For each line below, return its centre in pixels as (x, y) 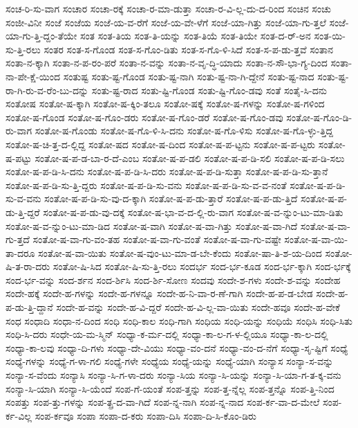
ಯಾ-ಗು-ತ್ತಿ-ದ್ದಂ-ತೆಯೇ (41, 36)
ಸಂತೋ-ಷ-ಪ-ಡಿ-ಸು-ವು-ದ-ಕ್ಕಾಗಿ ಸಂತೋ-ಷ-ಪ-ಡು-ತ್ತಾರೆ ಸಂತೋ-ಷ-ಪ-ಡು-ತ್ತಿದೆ (171, 198)
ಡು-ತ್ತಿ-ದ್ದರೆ (23, 212)
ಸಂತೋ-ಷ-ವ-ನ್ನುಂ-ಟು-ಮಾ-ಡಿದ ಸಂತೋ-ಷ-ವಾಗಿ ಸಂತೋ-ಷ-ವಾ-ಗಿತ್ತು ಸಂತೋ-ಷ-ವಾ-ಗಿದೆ (152, 225)
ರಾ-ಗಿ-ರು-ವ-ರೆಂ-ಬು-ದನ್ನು (47, 90)
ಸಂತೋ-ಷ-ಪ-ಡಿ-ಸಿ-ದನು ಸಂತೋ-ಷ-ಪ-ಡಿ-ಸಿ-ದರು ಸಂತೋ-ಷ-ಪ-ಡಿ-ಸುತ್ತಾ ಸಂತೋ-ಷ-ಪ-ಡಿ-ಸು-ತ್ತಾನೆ (167, 171)
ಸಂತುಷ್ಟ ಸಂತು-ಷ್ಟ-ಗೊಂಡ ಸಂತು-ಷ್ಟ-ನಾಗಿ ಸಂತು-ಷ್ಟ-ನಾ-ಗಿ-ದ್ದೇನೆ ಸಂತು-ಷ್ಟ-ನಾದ (189, 76)
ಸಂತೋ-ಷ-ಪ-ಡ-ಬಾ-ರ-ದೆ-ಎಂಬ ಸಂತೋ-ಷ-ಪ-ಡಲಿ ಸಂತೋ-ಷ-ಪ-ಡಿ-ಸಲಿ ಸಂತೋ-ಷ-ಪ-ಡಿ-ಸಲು (190, 158)
